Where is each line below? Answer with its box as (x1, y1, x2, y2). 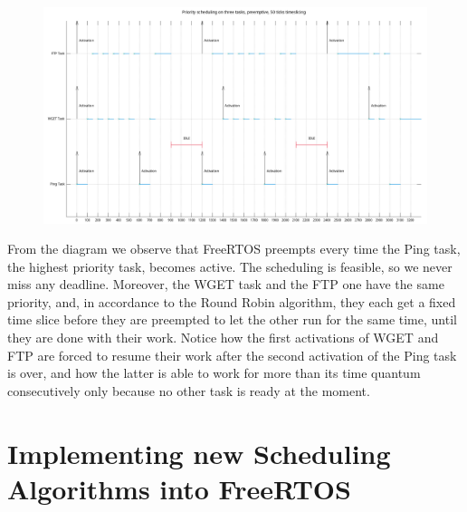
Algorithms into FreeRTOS (7, 469, 351, 507)
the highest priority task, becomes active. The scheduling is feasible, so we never (7, 256, 453, 275)
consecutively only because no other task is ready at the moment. (7, 381, 370, 400)
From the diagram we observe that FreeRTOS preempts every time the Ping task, (7, 239, 461, 258)
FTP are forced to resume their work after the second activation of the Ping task (7, 345, 457, 364)
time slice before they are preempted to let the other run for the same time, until (7, 310, 457, 329)
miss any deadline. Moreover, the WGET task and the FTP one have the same (7, 275, 444, 294)
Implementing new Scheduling (7, 434, 391, 471)
